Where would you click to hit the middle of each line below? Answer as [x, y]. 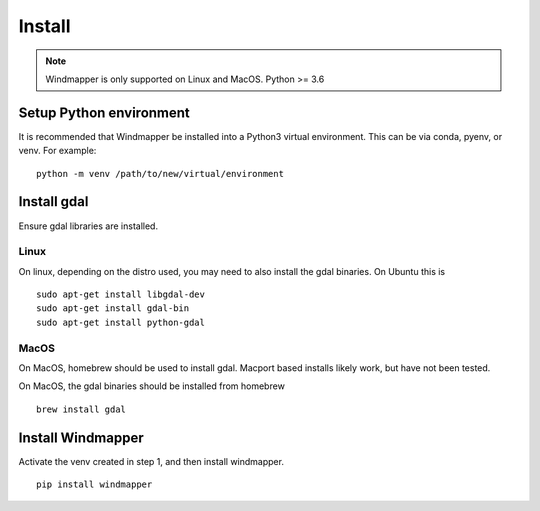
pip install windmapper [94, 484]
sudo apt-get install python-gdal [120, 322]
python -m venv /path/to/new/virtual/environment [160, 173]
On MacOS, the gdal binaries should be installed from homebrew [151, 386]
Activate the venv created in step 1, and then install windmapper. [151, 461]
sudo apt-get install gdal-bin [113, 308]
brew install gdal [81, 409]
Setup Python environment [104, 112]
